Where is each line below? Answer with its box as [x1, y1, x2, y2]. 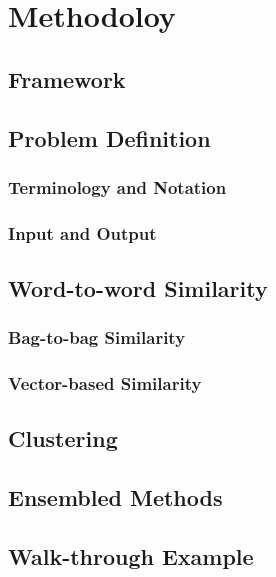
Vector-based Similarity [8, 371, 202, 396]
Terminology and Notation [8, 174, 227, 199]
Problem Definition [8, 122, 211, 153]
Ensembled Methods [8, 482, 223, 513]
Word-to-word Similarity [8, 273, 268, 304]
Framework [8, 63, 126, 94]
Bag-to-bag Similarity [8, 325, 186, 350]
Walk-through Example [8, 541, 254, 572]
